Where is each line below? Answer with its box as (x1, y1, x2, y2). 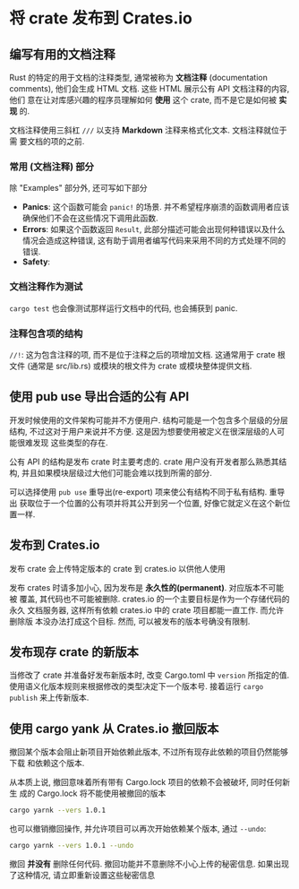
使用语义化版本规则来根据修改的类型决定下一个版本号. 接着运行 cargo (9, 681, 264, 692)
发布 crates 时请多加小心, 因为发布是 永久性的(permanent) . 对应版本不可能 (9, 582, 285, 592)
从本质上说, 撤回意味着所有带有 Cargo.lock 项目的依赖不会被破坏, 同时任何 (9, 777, 283, 788)
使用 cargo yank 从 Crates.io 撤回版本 (9, 721, 219, 736)
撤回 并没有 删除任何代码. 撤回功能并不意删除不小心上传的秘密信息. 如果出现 (9, 858, 289, 869)
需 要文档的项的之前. (9, 136, 85, 146)
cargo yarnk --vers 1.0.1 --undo (9, 842, 134, 850)
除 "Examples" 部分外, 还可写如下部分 (9, 183, 148, 194)
